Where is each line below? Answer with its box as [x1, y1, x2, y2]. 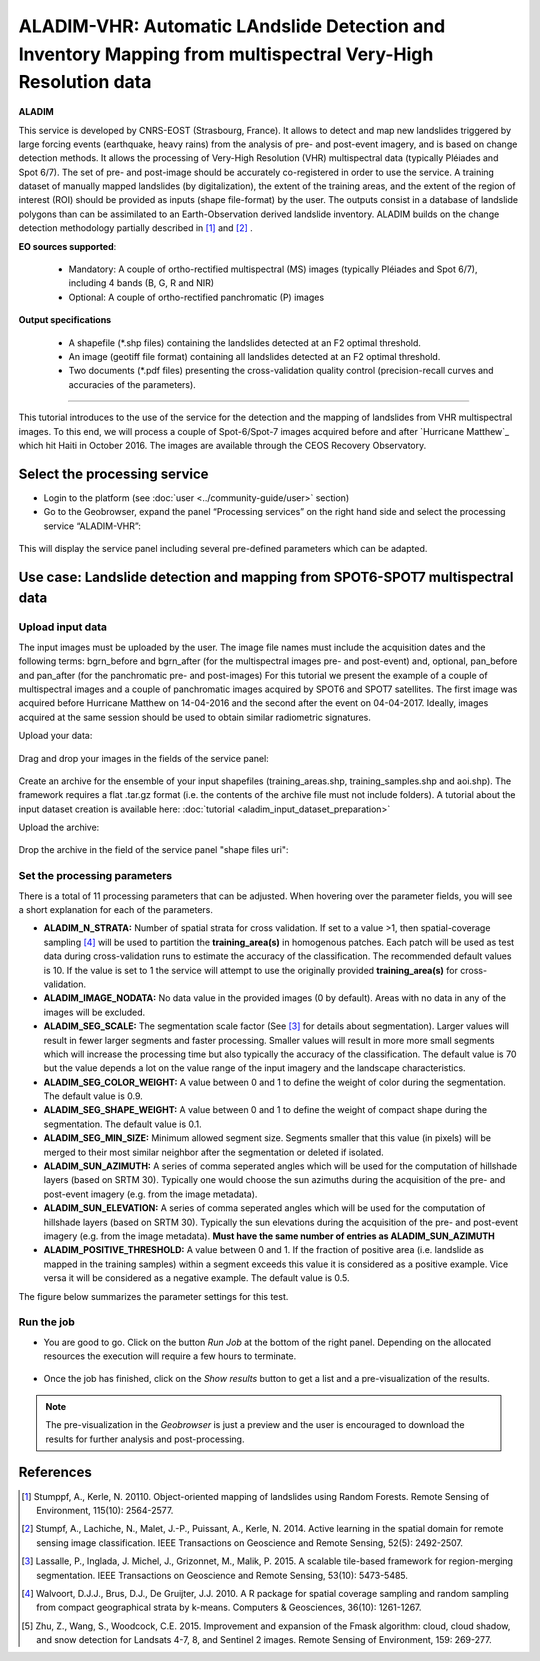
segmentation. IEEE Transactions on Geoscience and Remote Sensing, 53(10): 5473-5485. [36, 1569, 409, 1581]
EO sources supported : [18, 240, 117, 252]
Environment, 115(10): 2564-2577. [36, 1504, 174, 1516]
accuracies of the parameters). [68, 378, 197, 390]
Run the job [18, 1315, 75, 1329]
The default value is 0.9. [43, 1090, 144, 1102]
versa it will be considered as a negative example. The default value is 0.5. [43, 1272, 350, 1284]
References [18, 1464, 92, 1481]
